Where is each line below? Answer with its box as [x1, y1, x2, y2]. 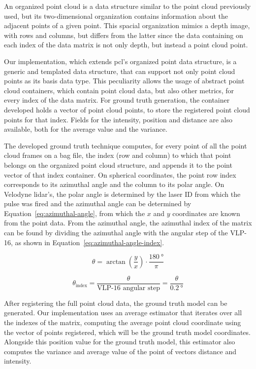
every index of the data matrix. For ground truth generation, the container [4, 95, 230, 105]
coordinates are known [172, 208, 240, 218]
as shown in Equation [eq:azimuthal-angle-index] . [15, 237, 164, 247]
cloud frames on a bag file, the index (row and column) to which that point [4, 150, 231, 160]
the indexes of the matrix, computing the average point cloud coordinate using [4, 317, 241, 327]
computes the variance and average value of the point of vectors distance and [4, 346, 237, 356]
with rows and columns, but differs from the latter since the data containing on [4, 30, 243, 40]
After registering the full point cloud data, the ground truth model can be [4, 297, 227, 308]
